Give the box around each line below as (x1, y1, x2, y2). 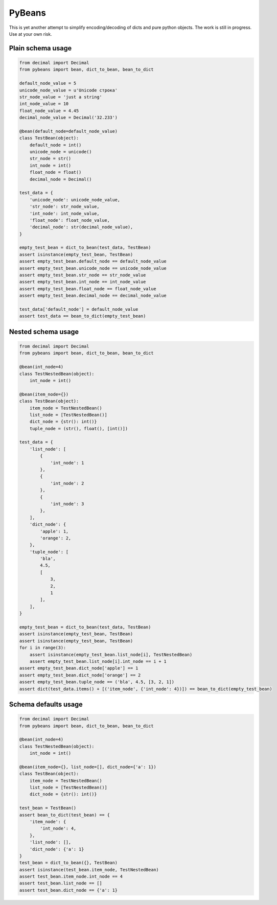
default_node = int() (29, 142, 82, 148)
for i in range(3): (19, 645, 66, 650)
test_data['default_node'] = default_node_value (19, 306, 138, 312)
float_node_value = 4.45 (19, 108, 79, 114)
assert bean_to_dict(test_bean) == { (19, 812, 110, 817)
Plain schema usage (9, 44, 72, 52)
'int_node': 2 (50, 480, 84, 486)
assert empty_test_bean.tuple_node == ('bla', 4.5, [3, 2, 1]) (19, 679, 175, 685)
